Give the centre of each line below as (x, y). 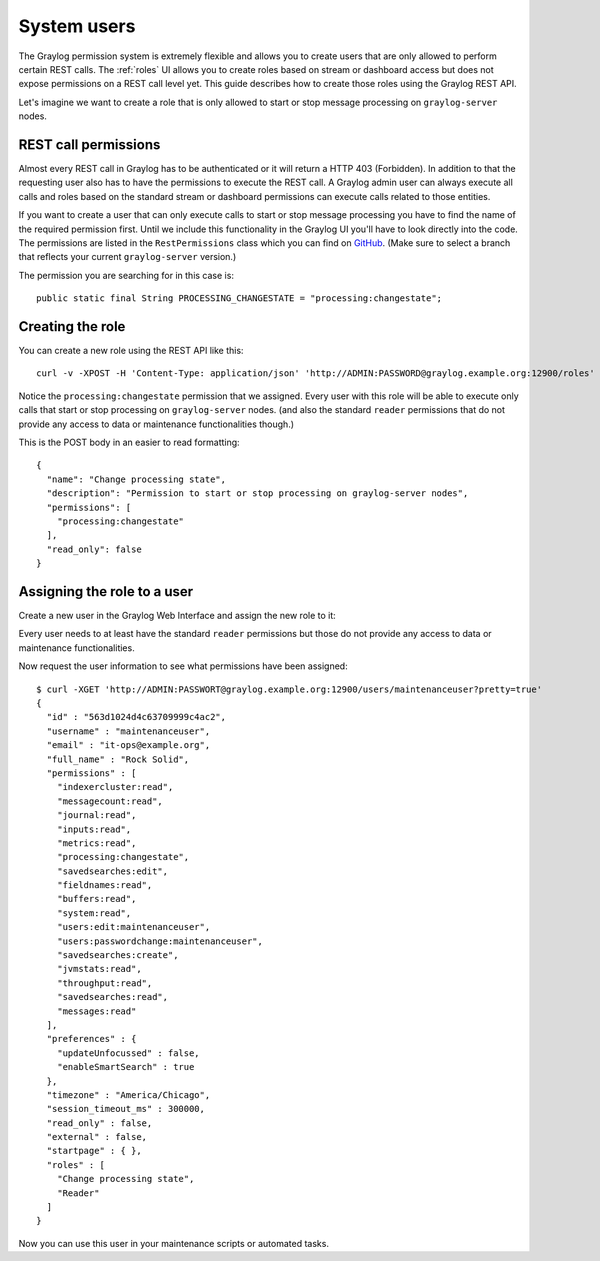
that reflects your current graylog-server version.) (127, 257)
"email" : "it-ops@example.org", (128, 745)
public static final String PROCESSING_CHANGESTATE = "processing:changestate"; (239, 298)
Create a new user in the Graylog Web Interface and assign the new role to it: (177, 616)
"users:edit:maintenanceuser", (133, 927)
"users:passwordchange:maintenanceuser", (160, 941)
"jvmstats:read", (99, 969)
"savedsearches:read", (112, 997)
